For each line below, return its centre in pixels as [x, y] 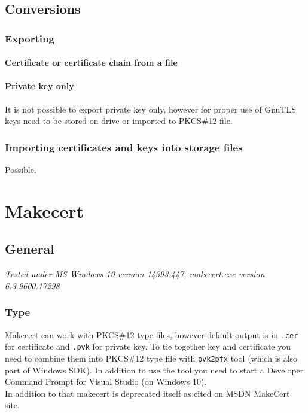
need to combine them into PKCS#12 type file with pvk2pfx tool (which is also [151, 358]
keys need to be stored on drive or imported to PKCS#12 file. [119, 121]
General [30, 249]
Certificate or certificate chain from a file [91, 63]
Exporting [30, 38]
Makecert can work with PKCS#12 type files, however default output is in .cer [152, 334]
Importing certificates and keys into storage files [124, 147]
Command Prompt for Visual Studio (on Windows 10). [106, 382]
